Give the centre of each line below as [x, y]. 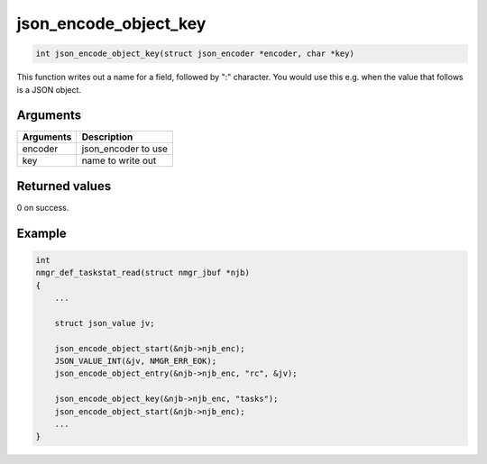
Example [41, 233]
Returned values [64, 186]
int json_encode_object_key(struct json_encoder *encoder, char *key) [195, 54]
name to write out [119, 160]
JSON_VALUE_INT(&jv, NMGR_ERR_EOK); [135, 361]
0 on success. [43, 207]
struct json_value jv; [105, 323]
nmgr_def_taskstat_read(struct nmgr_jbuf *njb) [142, 273]
